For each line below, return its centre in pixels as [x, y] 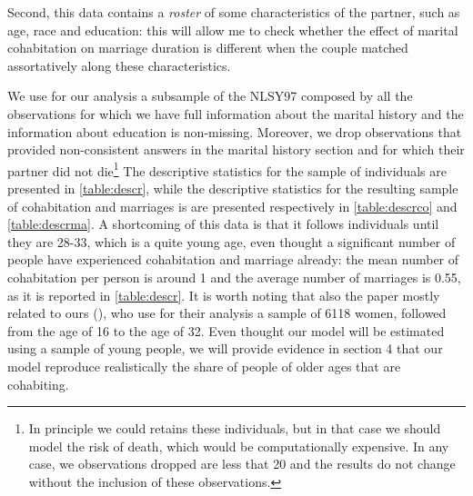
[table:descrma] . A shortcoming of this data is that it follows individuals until [223, 224]
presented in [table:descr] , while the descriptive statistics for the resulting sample [233, 188]
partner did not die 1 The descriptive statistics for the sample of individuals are [227, 169]
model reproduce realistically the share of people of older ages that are [204, 366]
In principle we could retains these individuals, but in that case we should [235, 428]
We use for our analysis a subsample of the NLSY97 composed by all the [210, 96]
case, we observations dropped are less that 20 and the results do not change [242, 464]
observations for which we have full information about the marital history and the [236, 113]
